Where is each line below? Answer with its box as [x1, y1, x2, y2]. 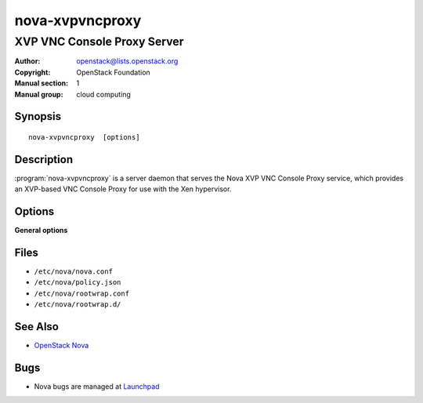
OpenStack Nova [34, 341, 89, 350]
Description [14, 153, 74, 166]
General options [14, 226, 68, 235]
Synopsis [14, 110, 62, 123]
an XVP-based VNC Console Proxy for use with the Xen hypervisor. [14, 184, 232, 194]
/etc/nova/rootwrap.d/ [34, 300, 121, 309]
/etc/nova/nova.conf [34, 267, 114, 276]
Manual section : [14, 78, 69, 88]
